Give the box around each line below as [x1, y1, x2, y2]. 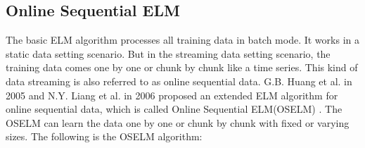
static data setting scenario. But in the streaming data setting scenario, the [6, 46, 331, 61]
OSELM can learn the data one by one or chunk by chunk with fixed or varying [6, 115, 350, 130]
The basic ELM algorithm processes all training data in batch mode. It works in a [6, 32, 359, 47]
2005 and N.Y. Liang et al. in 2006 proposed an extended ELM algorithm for [6, 87, 338, 102]
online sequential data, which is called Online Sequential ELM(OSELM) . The [6, 101, 342, 116]
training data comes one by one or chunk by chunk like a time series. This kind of [6, 60, 358, 75]
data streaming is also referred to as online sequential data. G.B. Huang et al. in [6, 73, 352, 88]
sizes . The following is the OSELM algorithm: [6, 129, 203, 144]
